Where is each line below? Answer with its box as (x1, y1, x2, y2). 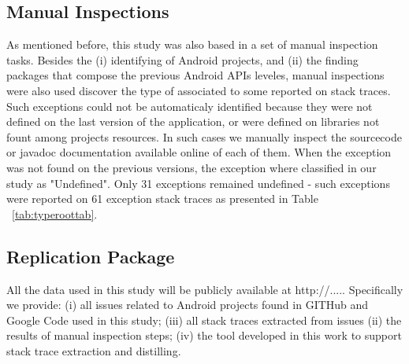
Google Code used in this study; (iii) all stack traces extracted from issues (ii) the (6, 311, 402, 328)
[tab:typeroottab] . (12, 205, 98, 222)
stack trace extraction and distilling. (6, 342, 181, 358)
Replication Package (6, 244, 175, 268)
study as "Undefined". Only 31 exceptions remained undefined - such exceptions (6, 175, 390, 191)
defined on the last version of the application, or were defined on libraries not (6, 113, 380, 130)
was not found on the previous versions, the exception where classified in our (6, 159, 377, 175)
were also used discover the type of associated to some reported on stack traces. (6, 82, 391, 98)
